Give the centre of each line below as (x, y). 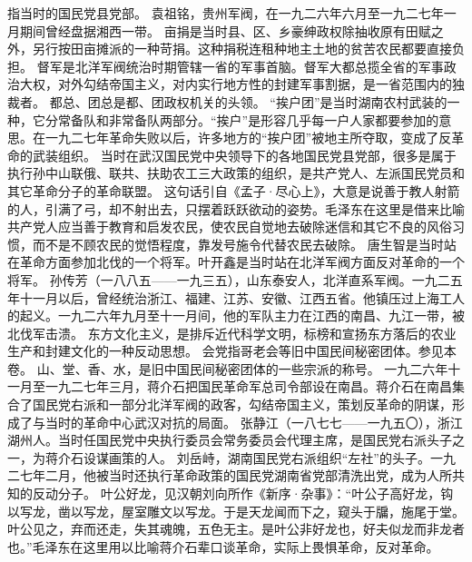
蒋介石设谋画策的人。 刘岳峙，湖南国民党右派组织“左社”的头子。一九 (250, 457)
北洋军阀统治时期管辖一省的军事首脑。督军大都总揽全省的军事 (259, 66)
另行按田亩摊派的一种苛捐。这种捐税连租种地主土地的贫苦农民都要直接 (242, 49)
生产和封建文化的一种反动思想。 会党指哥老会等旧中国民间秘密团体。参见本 (232, 351)
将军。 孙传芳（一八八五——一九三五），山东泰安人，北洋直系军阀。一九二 (229, 279)
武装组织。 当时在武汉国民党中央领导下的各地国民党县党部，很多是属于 (244, 155)
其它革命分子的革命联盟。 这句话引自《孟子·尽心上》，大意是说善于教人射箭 (234, 190)
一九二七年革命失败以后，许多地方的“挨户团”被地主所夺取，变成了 (242, 138)
